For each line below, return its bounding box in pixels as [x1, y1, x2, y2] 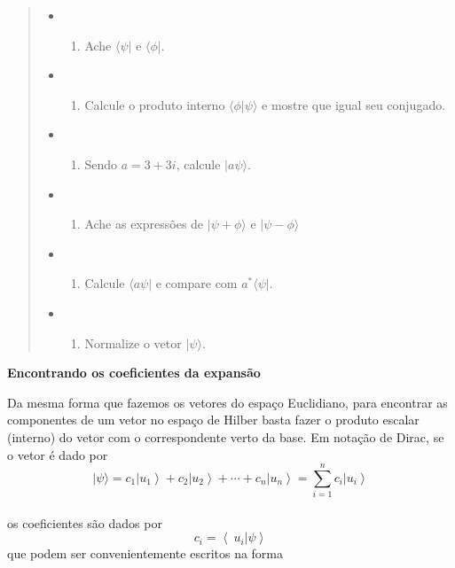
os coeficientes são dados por [7, 513, 162, 532]
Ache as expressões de [84, 214, 204, 233]
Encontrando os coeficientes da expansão [7, 363, 261, 382]
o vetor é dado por [7, 445, 108, 463]
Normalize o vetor [84, 333, 182, 352]
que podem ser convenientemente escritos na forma [7, 544, 284, 563]
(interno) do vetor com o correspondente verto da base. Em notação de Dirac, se [7, 427, 444, 446]
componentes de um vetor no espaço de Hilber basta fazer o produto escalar [7, 410, 420, 429]
